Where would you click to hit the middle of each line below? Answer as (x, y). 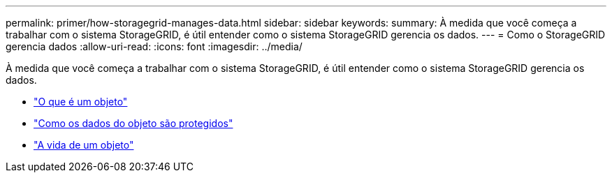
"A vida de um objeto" (84, 145)
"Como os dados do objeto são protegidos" (133, 123)
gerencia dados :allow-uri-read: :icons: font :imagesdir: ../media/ (154, 46)
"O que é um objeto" (81, 102)
